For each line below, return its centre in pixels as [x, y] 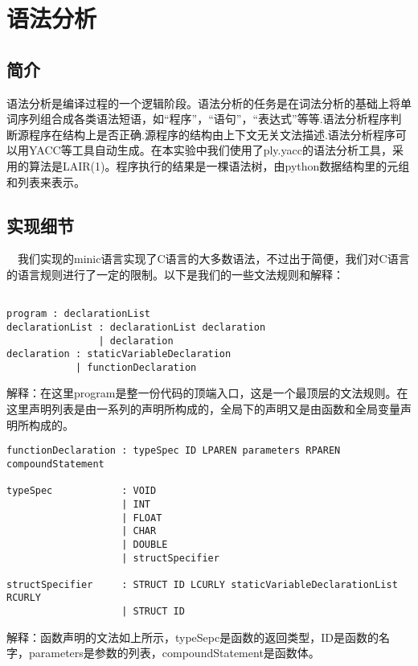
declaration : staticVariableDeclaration [119, 354]
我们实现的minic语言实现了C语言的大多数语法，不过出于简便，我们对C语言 [213, 259]
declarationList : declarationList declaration [136, 327]
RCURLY [24, 598]
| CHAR [139, 531]
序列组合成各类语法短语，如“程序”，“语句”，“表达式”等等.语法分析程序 [204, 119]
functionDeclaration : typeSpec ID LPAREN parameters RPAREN [174, 451]
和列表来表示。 [46, 181]
